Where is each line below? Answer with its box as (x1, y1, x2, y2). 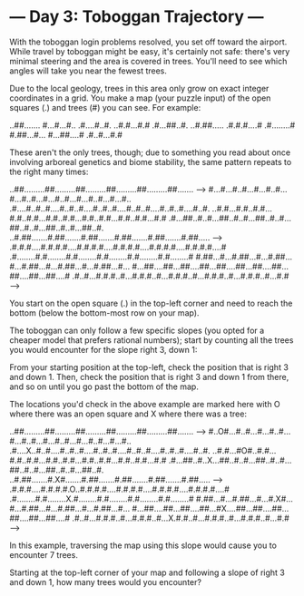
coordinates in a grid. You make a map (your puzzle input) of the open (9, 93, 271, 103)
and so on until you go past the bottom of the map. (9, 381, 200, 392)
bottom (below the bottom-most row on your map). (9, 307, 200, 318)
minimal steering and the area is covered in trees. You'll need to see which (9, 55, 288, 66)
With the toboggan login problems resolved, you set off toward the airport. (9, 36, 288, 47)
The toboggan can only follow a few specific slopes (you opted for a (9, 325, 265, 336)
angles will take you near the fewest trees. (9, 65, 168, 76)
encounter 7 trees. (9, 549, 79, 560)
